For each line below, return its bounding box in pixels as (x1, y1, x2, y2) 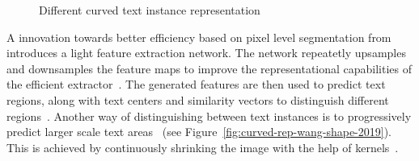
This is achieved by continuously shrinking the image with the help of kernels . (6, 138, 399, 155)
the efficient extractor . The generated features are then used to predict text (6, 76, 386, 93)
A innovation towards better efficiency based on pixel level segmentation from (6, 28, 391, 45)
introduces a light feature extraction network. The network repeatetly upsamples (6, 44, 406, 61)
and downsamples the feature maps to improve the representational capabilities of (6, 60, 413, 76)
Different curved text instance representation (39, 2, 260, 18)
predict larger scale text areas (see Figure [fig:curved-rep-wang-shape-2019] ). (6, 123, 391, 140)
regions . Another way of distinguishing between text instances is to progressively (6, 107, 412, 124)
